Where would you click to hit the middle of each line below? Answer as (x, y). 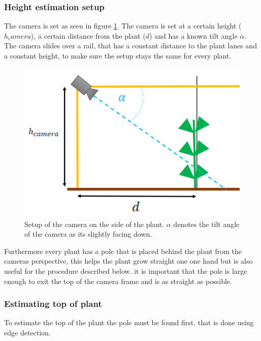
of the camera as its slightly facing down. (88, 234)
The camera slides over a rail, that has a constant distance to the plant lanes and (130, 46)
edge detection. (27, 333)
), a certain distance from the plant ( (88, 35)
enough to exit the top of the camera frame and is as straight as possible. (118, 281)
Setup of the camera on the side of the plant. (94, 224)
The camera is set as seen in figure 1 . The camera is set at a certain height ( (123, 26)
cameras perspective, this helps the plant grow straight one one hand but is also (128, 261)
